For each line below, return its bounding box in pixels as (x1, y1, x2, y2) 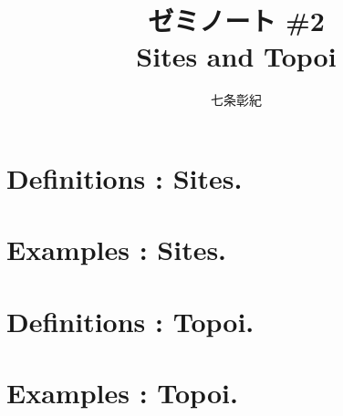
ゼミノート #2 (148, 2, 325, 39)
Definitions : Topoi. (6, 302, 255, 339)
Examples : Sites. (6, 231, 227, 268)
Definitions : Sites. (6, 159, 243, 196)
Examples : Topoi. (6, 374, 238, 411)
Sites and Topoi (136, 37, 337, 75)
